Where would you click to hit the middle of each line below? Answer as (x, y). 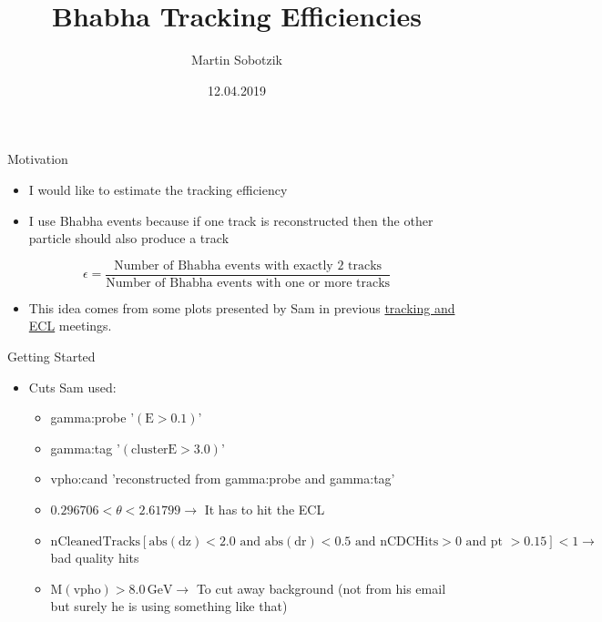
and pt (484, 541)
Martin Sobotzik (236, 60)
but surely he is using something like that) (169, 606)
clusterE (154, 449)
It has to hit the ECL (265, 509)
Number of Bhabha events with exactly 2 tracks (248, 265)
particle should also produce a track (129, 238)
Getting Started (51, 356)
